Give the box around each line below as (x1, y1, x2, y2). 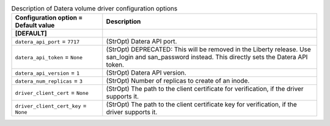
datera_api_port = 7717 (15, 37, 80, 46)
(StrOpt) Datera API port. (106, 37, 177, 46)
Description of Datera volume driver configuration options (11, 4, 178, 13)
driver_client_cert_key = (15, 101, 87, 109)
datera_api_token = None (15, 53, 82, 61)
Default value (15, 21, 55, 30)
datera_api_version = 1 (15, 69, 80, 77)
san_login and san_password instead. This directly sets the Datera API (106, 53, 308, 61)
